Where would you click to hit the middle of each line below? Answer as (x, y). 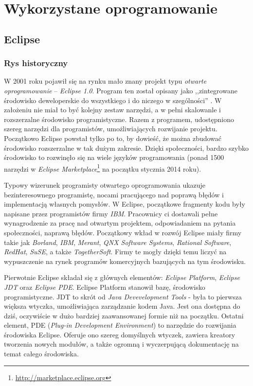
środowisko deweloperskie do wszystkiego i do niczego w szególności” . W (113, 100)
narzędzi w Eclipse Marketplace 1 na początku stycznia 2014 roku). (103, 168)
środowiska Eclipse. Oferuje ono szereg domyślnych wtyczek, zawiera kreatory (120, 334)
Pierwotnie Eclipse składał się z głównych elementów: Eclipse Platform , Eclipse (122, 277)
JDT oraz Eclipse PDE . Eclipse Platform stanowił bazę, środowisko (105, 287)
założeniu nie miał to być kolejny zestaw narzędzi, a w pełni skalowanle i (112, 110)
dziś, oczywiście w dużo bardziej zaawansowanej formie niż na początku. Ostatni (124, 315)
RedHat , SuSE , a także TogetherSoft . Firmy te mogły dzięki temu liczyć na (115, 252)
